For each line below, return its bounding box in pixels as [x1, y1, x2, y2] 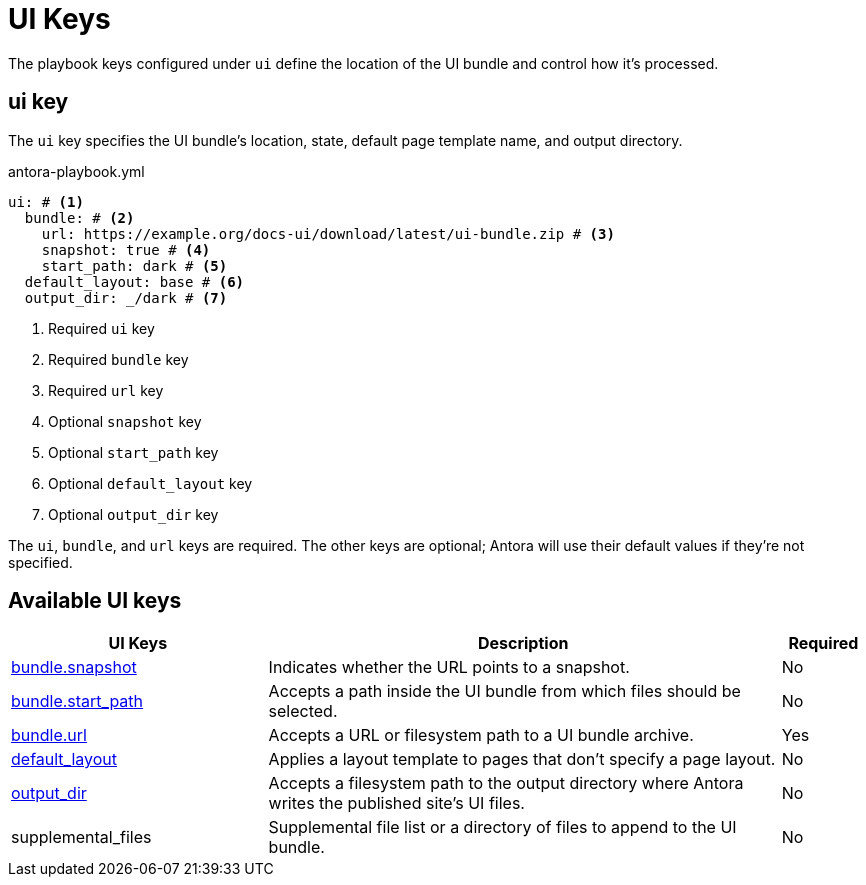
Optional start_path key [48, 443, 219, 461]
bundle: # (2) [24, 209, 135, 226]
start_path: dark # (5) [41, 257, 228, 274]
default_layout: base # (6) [24, 273, 245, 290]
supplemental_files [11, 827, 152, 848]
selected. [268, 701, 338, 722]
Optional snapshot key [48, 412, 202, 430]
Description [477, 633, 569, 654]
